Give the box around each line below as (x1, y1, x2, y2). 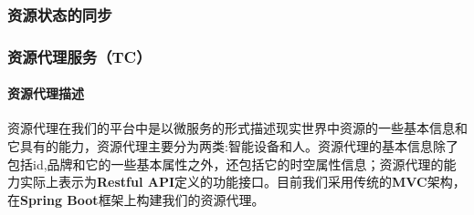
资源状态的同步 (7, 3, 112, 26)
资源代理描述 (7, 84, 84, 103)
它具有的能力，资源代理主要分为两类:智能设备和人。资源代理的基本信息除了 (7, 137, 458, 156)
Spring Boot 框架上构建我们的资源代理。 (20, 189, 265, 209)
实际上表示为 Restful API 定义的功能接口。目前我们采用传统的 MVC (19, 172, 427, 191)
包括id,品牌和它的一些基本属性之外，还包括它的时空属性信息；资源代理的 (7, 154, 444, 173)
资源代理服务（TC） (7, 45, 152, 67)
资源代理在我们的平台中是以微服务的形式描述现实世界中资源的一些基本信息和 (7, 118, 468, 138)
